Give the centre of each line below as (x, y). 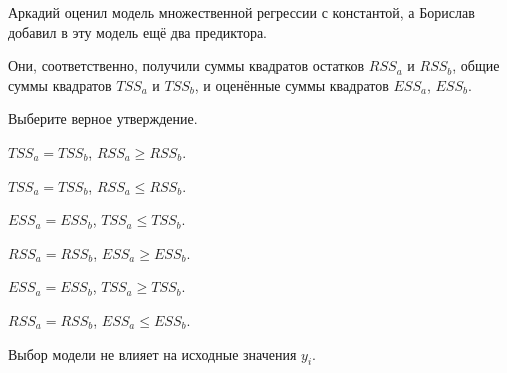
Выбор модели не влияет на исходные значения (152, 353)
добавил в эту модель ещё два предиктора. (138, 31)
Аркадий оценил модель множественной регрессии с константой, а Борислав (241, 12)
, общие (476, 65)
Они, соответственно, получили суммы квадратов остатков (186, 65)
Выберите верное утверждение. (103, 118)
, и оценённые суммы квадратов (291, 84)
